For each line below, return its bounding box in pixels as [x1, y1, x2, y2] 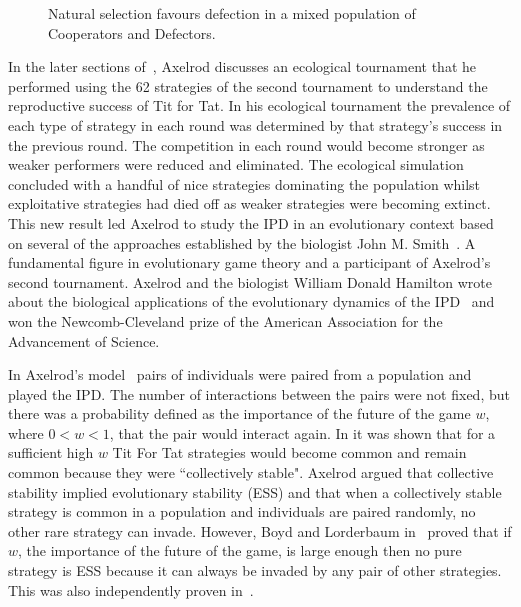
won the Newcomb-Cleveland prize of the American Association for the [8, 310, 443, 331]
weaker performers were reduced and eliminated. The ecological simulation [8, 154, 464, 175]
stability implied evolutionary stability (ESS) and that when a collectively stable [8, 481, 502, 502]
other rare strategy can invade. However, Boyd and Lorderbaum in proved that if [8, 520, 512, 541]
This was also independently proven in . [8, 579, 254, 600]
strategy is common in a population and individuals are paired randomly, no [8, 501, 476, 522]
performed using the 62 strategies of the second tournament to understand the [8, 75, 488, 96]
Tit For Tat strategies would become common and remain [112, 442, 467, 463]
